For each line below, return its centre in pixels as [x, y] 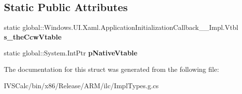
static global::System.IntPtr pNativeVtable [71, 53]
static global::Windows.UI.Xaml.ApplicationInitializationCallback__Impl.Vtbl [121, 27]
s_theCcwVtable [33, 36]
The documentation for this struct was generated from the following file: [112, 69]
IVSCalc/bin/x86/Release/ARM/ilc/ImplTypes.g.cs [81, 85]
